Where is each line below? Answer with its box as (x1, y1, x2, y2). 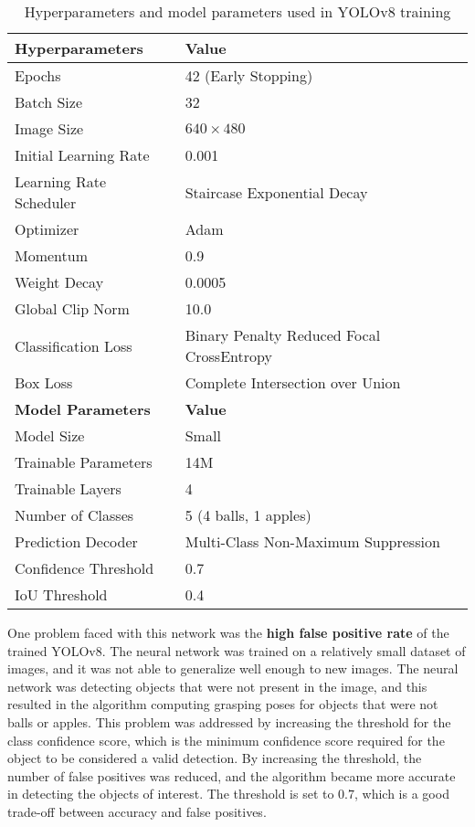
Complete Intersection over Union (185, 372, 401, 393)
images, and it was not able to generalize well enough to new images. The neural (7, 659, 459, 678)
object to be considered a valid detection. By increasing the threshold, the (7, 748, 422, 768)
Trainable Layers (15, 478, 121, 499)
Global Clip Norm (15, 298, 130, 319)
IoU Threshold (15, 584, 108, 605)
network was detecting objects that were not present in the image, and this (7, 676, 427, 695)
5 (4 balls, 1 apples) (185, 504, 311, 525)
